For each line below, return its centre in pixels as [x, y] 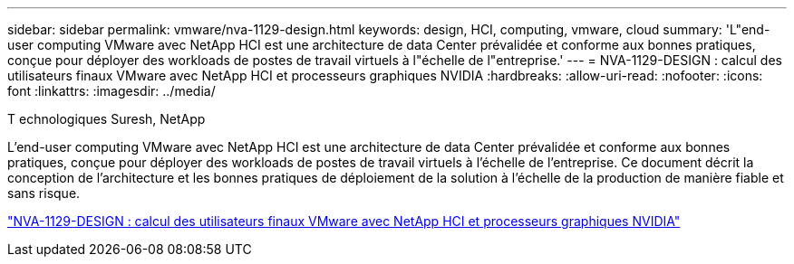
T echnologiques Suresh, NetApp [107, 119]
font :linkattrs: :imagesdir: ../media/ [111, 91]
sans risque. [44, 193]
